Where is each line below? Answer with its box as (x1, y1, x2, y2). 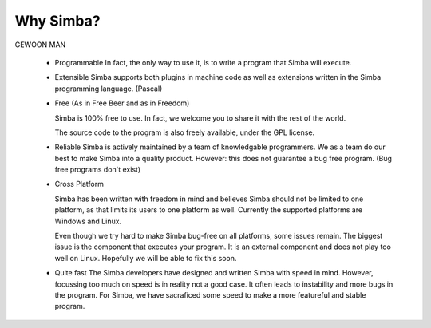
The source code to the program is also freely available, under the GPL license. (54, 128, 315, 137)
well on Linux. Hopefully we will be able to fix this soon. (54, 253, 237, 263)
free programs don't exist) (54, 164, 141, 175)
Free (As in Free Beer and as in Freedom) (54, 98, 190, 108)
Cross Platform (54, 180, 104, 189)
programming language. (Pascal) (54, 84, 163, 93)
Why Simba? (14, 12, 101, 30)
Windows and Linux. (54, 216, 122, 226)
